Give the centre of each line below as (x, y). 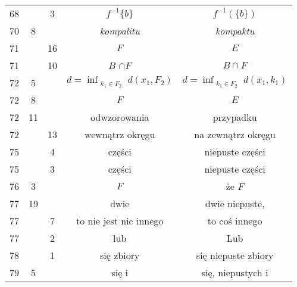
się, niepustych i (235, 272)
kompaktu (235, 31)
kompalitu (120, 31)
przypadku (235, 117)
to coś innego (235, 221)
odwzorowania (120, 117)
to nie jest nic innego (120, 221)
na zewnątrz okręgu (235, 134)
